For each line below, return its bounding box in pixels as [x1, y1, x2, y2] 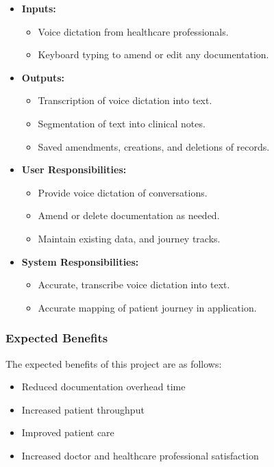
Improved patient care [21, 425, 114, 440]
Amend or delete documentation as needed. [38, 208, 220, 223]
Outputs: [21, 70, 65, 84]
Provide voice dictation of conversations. [38, 185, 208, 199]
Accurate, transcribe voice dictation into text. [38, 277, 230, 292]
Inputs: [21, 1, 56, 15]
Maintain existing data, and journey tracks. [38, 231, 221, 245]
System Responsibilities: [21, 254, 139, 268]
